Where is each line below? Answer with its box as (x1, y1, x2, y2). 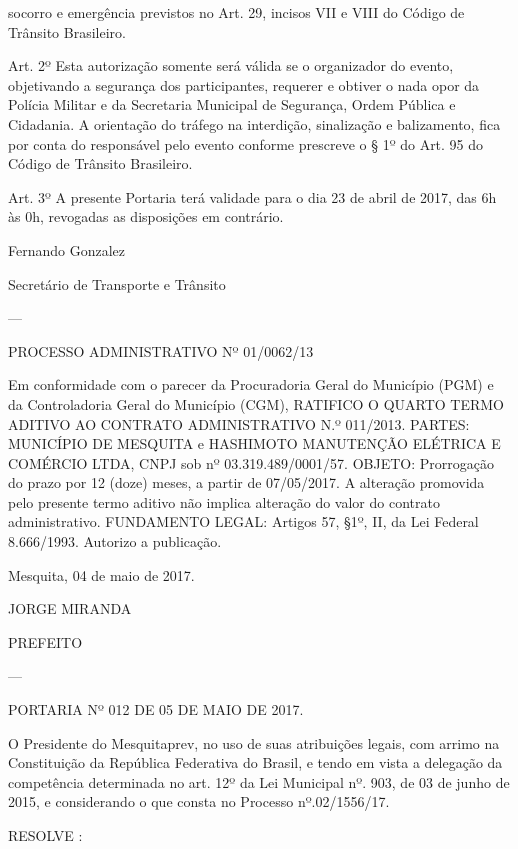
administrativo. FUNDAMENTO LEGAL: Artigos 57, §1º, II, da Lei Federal (8, 511, 479, 532)
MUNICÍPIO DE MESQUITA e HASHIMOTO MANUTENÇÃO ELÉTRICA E (8, 433, 501, 454)
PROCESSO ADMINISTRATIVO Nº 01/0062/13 (8, 340, 314, 361)
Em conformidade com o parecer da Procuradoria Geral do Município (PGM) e (8, 374, 494, 395)
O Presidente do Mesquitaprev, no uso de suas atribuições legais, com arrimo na (8, 732, 500, 753)
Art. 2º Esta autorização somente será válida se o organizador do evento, (8, 55, 454, 76)
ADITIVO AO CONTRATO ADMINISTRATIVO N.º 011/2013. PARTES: (8, 413, 470, 434)
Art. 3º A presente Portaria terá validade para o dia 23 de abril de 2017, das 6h (8, 186, 497, 207)
